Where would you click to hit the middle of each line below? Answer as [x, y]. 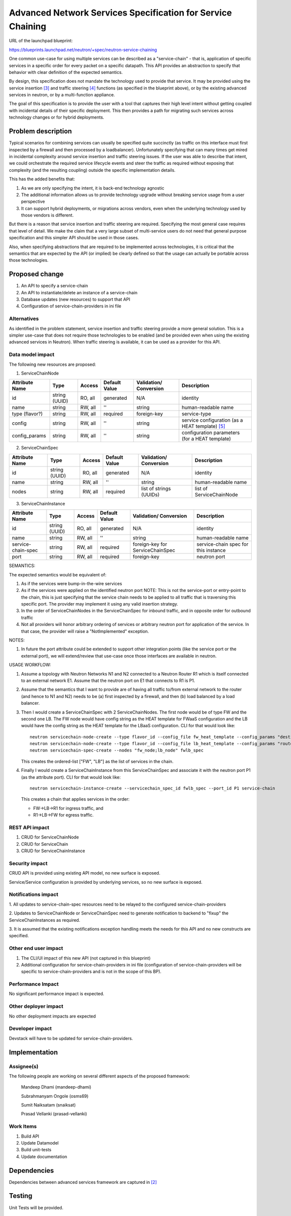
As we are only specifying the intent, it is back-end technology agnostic [93, 188]
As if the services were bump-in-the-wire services [72, 583]
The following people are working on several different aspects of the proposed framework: [99, 1076]
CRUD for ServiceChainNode [50, 837]
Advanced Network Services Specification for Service [121, 13]
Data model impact [32, 355]
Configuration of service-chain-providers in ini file [71, 306]
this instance [211, 551]
